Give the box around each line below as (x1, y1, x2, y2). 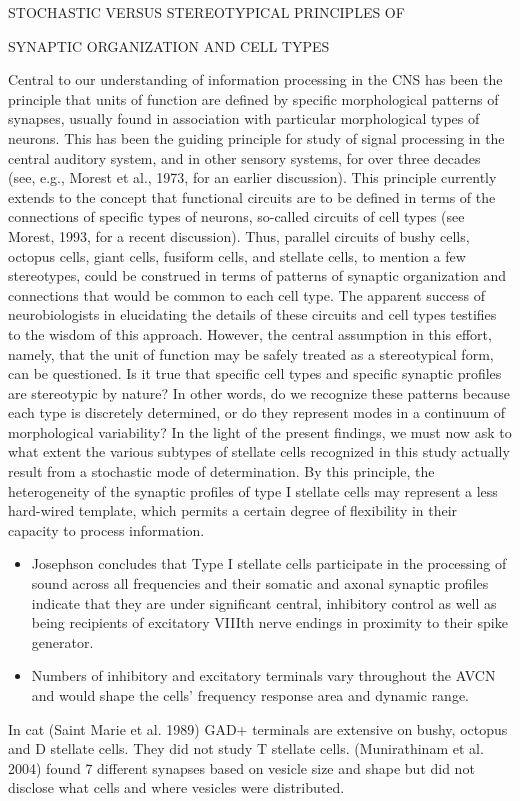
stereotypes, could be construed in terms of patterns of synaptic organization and (8, 265, 507, 286)
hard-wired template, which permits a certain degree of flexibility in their (8, 500, 458, 521)
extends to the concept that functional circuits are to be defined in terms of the (8, 186, 496, 207)
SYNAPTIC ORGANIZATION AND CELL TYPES (8, 35, 330, 56)
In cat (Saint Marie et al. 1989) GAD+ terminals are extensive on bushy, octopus (8, 718, 508, 739)
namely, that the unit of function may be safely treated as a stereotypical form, (8, 343, 494, 364)
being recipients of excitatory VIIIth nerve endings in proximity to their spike (31, 612, 508, 633)
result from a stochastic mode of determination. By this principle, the (8, 461, 435, 482)
